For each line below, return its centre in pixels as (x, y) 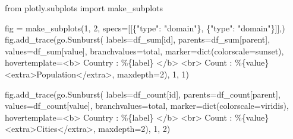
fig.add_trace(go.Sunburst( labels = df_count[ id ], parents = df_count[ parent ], (143, 94)
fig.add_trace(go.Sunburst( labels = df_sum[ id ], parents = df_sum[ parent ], (138, 39)
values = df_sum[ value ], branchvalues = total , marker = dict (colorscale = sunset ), (144, 51)
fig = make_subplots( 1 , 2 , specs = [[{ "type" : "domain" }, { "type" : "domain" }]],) (145, 28)
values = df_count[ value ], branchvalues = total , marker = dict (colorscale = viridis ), (147, 106)
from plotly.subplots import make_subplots (84, 8)
